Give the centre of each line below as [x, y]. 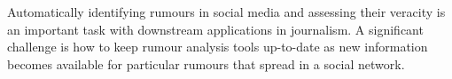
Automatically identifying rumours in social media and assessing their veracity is [226, 12]
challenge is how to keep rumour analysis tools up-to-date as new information [218, 47]
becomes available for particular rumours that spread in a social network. [206, 63]
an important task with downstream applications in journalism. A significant [215, 29]
